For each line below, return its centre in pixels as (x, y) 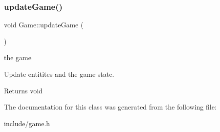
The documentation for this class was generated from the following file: (110, 107)
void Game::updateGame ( (44, 25)
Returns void (23, 90)
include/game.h (27, 123)
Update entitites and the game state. (59, 74)
